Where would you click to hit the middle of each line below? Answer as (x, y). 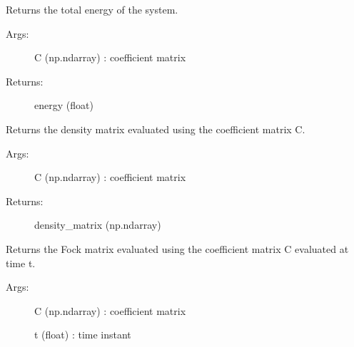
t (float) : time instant (83, 335)
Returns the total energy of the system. (92, 9)
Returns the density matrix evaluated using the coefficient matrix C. (156, 129)
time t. (21, 263)
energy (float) (64, 105)
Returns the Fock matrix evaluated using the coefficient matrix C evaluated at (177, 248)
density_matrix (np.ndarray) (98, 225)
